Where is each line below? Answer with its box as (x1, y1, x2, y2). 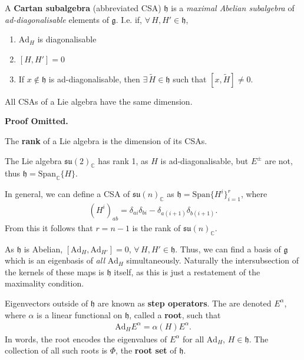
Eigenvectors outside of (5, 296, 88, 309)
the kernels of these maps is (5, 265, 104, 278)
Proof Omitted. (5, 115, 68, 127)
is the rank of (132, 221, 181, 234)
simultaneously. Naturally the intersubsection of (126, 254, 299, 266)
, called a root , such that (129, 308, 221, 321)
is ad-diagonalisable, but (160, 154, 249, 166)
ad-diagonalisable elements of (5, 13, 109, 25)
